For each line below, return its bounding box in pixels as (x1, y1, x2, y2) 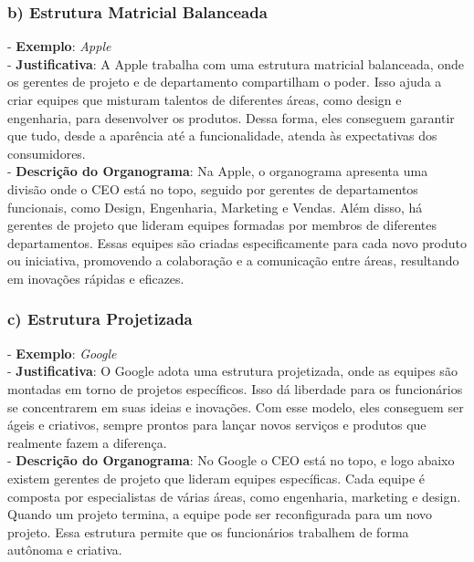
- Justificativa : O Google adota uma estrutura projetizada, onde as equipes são (7, 361, 458, 380)
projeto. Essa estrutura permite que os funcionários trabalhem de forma (7, 522, 409, 541)
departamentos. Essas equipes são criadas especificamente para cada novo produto (7, 233, 467, 252)
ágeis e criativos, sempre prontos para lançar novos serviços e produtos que (7, 415, 427, 434)
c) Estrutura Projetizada (7, 307, 193, 330)
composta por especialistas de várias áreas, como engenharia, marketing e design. (7, 486, 461, 505)
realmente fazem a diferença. (7, 432, 167, 452)
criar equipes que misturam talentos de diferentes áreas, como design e (7, 90, 402, 109)
